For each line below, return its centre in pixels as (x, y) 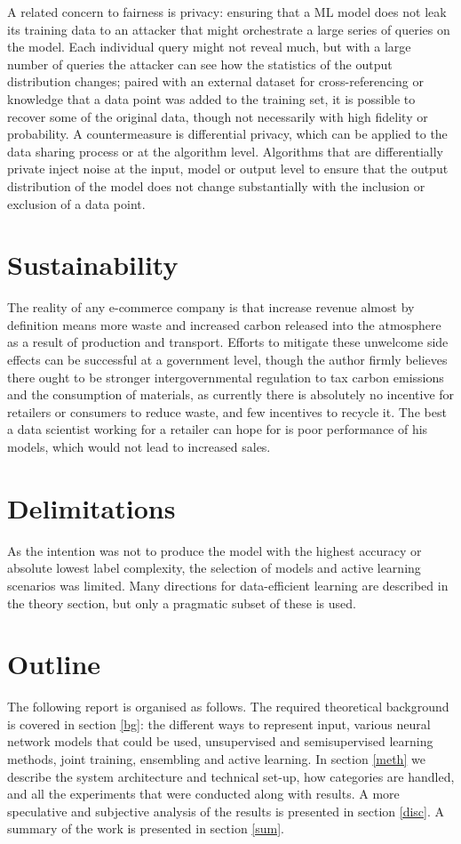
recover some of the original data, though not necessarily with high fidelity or (218, 116)
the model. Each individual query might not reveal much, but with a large (209, 47)
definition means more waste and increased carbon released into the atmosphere (224, 324)
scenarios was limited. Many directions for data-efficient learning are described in (228, 585)
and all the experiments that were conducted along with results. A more (203, 794)
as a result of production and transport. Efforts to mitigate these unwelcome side (228, 342)
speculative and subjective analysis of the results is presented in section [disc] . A (226, 811)
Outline (54, 664)
